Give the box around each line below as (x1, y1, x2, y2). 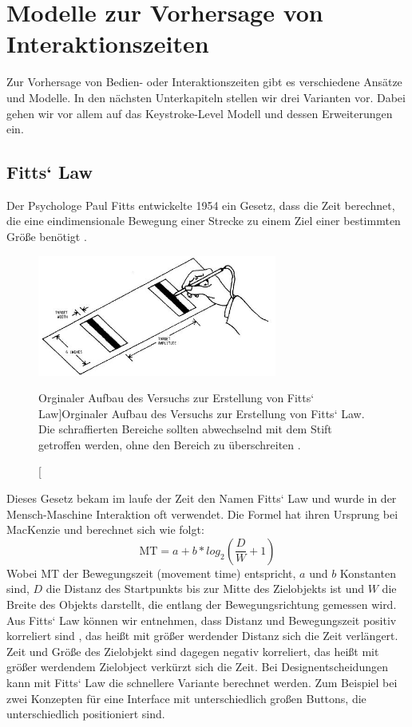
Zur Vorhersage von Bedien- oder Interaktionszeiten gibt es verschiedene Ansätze (6, 73, 402, 90)
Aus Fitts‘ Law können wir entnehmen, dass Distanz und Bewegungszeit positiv (6, 611, 397, 628)
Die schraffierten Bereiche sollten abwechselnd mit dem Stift (38, 421, 332, 437)
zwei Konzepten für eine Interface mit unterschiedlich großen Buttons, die (6, 689, 366, 706)
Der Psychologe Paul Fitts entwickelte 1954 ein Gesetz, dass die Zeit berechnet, (6, 196, 395, 213)
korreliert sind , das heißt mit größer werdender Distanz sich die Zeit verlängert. (6, 627, 398, 644)
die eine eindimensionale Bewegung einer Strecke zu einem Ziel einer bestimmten (6, 212, 401, 229)
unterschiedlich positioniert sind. (6, 705, 165, 722)
